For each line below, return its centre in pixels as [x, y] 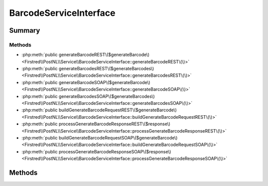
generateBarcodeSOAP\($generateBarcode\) [105, 82]
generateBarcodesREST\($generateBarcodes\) [106, 69]
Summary [25, 30]
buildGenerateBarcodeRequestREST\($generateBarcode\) [118, 110]
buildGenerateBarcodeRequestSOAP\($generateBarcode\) [118, 138]
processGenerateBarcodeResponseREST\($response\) [115, 124]
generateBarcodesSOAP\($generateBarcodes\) [107, 96]
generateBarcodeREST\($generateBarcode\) [104, 55]
